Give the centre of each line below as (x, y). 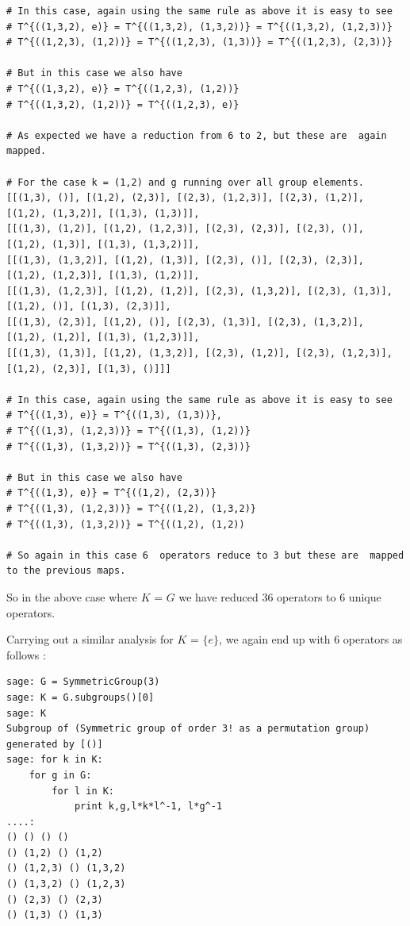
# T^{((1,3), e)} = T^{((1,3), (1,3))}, (115, 415)
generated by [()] (55, 744)
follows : (26, 654)
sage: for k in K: (55, 760)
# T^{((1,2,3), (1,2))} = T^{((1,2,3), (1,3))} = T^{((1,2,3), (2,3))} (199, 42)
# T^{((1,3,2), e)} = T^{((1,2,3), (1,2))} (123, 88)
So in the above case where (72, 596)
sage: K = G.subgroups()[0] (80, 697)
